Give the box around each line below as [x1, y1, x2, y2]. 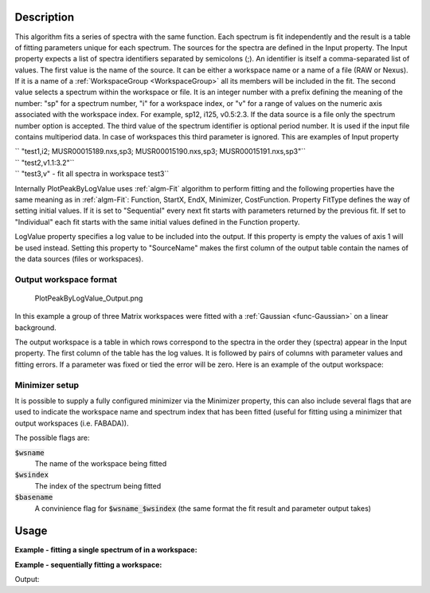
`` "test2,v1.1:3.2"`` [14, 158, 75, 167]
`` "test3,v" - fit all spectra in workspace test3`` [14, 169, 170, 179]
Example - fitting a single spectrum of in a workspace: [14, 545, 198, 555]
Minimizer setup [14, 379, 80, 391]
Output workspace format [14, 273, 118, 285]
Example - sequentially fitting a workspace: [14, 560, 162, 569]
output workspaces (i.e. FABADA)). [14, 418, 129, 428]
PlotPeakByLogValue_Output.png [34, 293, 143, 303]
